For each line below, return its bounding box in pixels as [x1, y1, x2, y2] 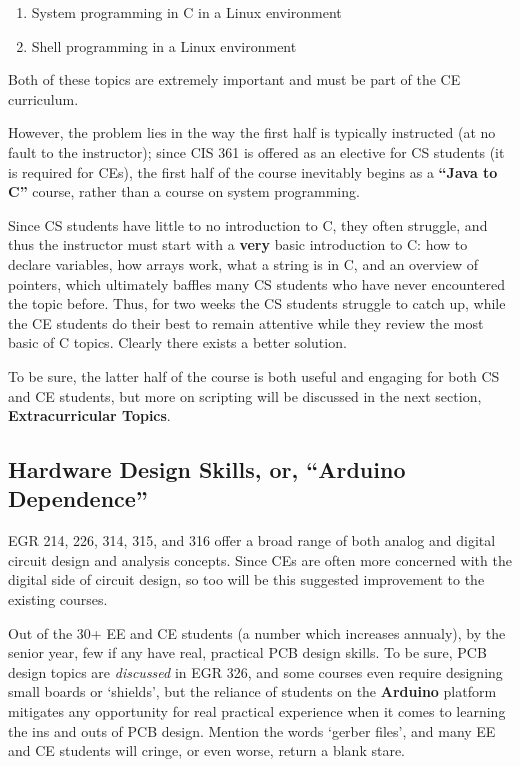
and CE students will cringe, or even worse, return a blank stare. [8, 740, 406, 761]
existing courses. [8, 589, 108, 610]
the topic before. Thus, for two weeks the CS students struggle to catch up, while [8, 293, 506, 314]
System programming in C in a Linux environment [31, 2, 342, 22]
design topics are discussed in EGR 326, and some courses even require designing [8, 661, 503, 682]
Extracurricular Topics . [8, 405, 171, 426]
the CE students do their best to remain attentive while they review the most [8, 312, 484, 333]
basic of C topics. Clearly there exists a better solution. [8, 332, 347, 353]
